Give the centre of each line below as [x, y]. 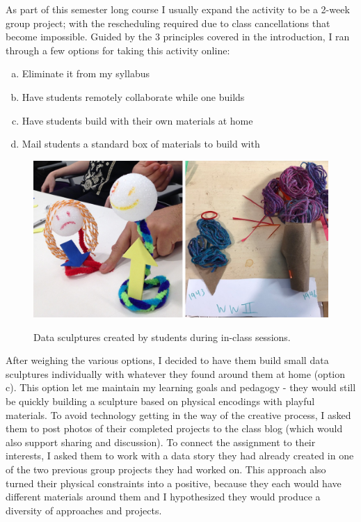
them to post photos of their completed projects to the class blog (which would [174, 428]
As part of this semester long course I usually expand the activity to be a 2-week [178, 9]
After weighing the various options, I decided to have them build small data [167, 360]
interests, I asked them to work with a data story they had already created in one [180, 456]
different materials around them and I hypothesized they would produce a [163, 497]
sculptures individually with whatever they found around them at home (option [176, 373]
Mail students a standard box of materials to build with [141, 144]
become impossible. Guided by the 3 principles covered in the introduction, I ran [178, 37]
